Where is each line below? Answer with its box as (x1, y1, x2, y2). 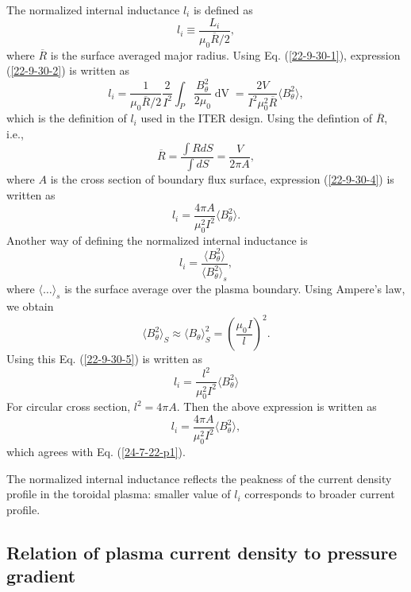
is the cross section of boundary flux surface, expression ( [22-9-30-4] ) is (50, 171, 394, 188)
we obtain (6, 297, 54, 314)
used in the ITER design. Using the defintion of (140, 110, 372, 126)
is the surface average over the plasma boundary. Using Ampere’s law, (64, 281, 405, 297)
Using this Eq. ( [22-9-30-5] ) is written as (6, 350, 203, 367)
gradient (6, 563, 76, 588)
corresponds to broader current (244, 486, 395, 502)
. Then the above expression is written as (176, 398, 377, 415)
